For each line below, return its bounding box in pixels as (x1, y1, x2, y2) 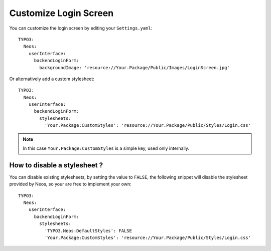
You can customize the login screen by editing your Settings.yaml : (9, 25, 153, 31)
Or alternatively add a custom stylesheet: (9, 76, 95, 82)
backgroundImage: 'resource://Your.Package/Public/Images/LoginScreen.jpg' (39, 65, 230, 70)
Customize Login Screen (9, 8, 114, 19)
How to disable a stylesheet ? (9, 161, 103, 169)
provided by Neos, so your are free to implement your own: (9, 181, 131, 187)
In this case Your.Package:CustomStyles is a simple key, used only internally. (23, 145, 190, 151)
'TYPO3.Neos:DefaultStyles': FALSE (44, 228, 132, 233)
